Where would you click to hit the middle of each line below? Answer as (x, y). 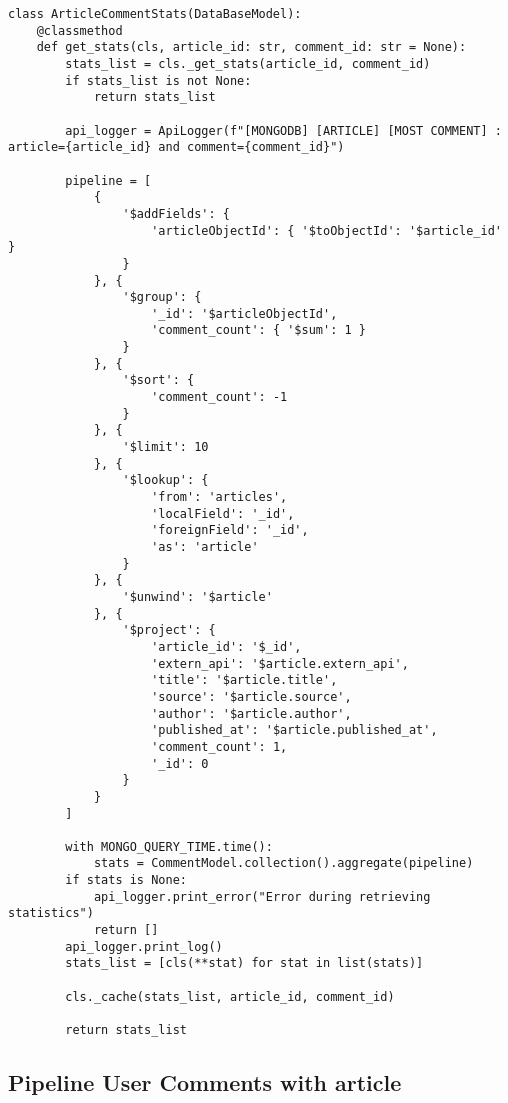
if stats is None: (126, 880)
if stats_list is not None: (158, 80)
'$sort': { (158, 380)
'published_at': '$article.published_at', (294, 730)
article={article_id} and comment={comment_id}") (176, 147)
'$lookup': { (165, 480)
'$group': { (162, 297)
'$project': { (169, 630)
